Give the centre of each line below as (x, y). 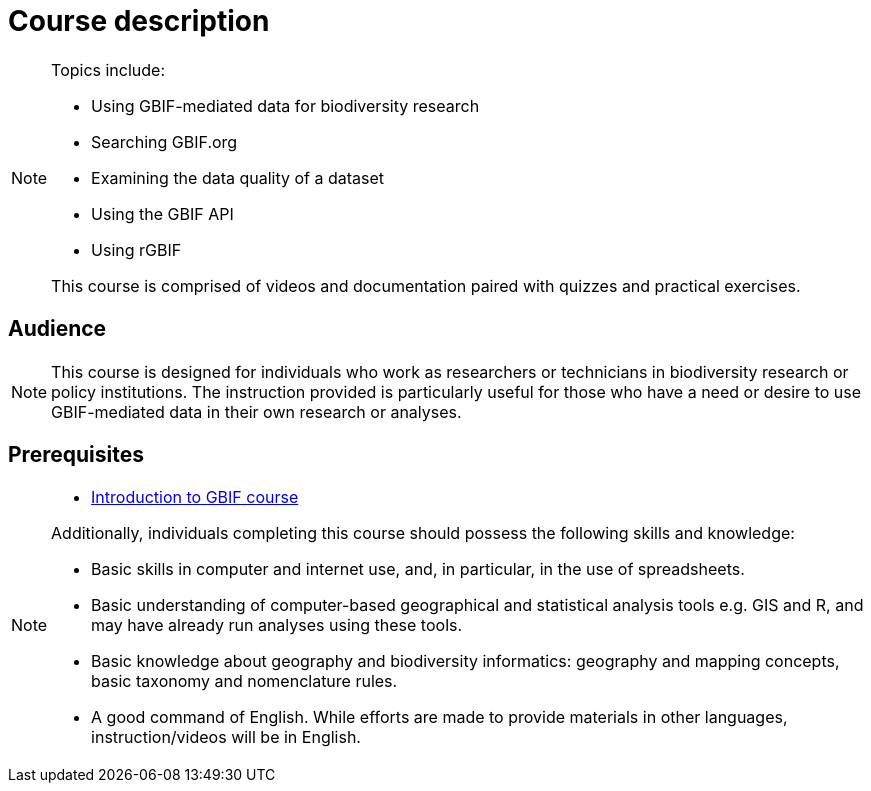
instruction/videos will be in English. (226, 737)
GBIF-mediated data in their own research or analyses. (256, 411)
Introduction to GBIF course (195, 497)
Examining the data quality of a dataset (238, 177)
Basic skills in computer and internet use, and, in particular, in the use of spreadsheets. (418, 569)
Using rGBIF (136, 249)
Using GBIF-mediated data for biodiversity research (285, 105)
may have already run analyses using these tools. (277, 625)
